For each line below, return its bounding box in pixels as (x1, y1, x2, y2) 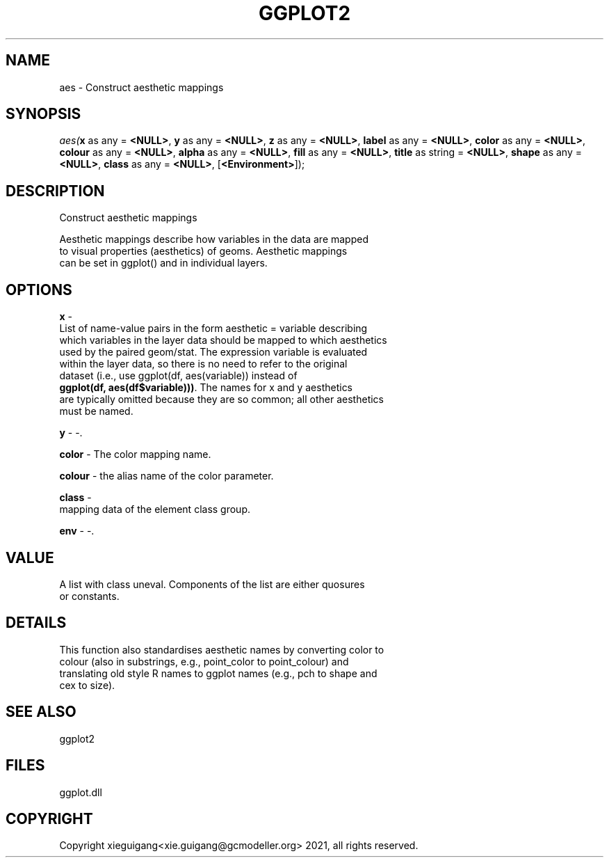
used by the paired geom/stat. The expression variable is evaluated (59, 346, 368, 358)
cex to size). (59, 679, 115, 691)
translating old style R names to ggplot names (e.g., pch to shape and (59, 667, 377, 679)
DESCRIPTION (6, 182, 105, 200)
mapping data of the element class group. (59, 503, 250, 516)
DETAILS (6, 614, 67, 632)
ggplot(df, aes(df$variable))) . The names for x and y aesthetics (59, 381, 353, 394)
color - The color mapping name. (59, 448, 211, 461)
